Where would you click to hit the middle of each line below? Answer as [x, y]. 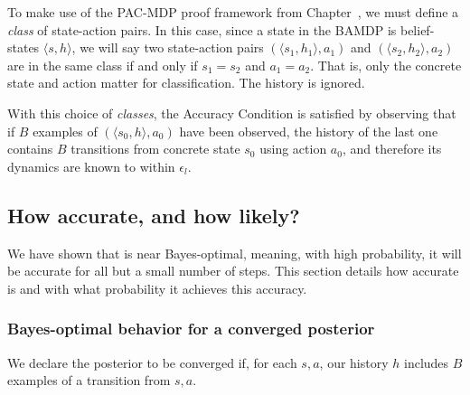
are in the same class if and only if [103, 65]
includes [426, 362]
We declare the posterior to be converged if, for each [152, 362]
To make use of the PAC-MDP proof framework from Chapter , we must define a [233, 12]
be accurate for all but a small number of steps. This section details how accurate [233, 271]
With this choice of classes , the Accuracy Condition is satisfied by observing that [232, 113]
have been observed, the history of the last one [309, 131]
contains [30, 149]
